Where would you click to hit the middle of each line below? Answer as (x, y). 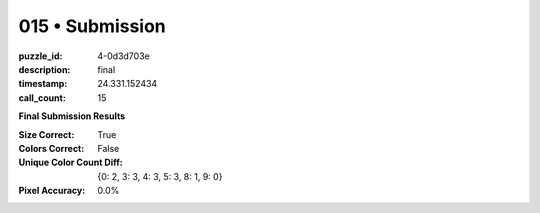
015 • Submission (92, 26)
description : (44, 69)
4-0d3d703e (123, 56)
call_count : (42, 97)
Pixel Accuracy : (52, 191)
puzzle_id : (40, 56)
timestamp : (43, 84)
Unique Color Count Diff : (71, 162)
